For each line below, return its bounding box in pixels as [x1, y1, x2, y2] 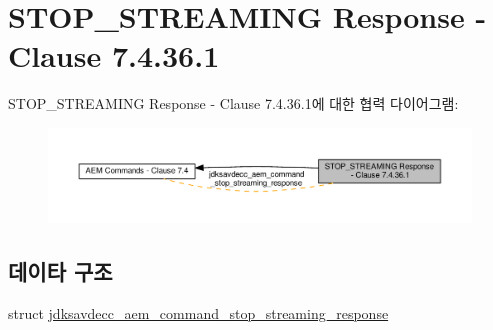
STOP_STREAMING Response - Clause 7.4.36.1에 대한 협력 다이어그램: [8, 93, 459, 114]
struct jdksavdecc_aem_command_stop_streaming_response [8, 302, 389, 323]
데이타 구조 [8, 255, 113, 286]
